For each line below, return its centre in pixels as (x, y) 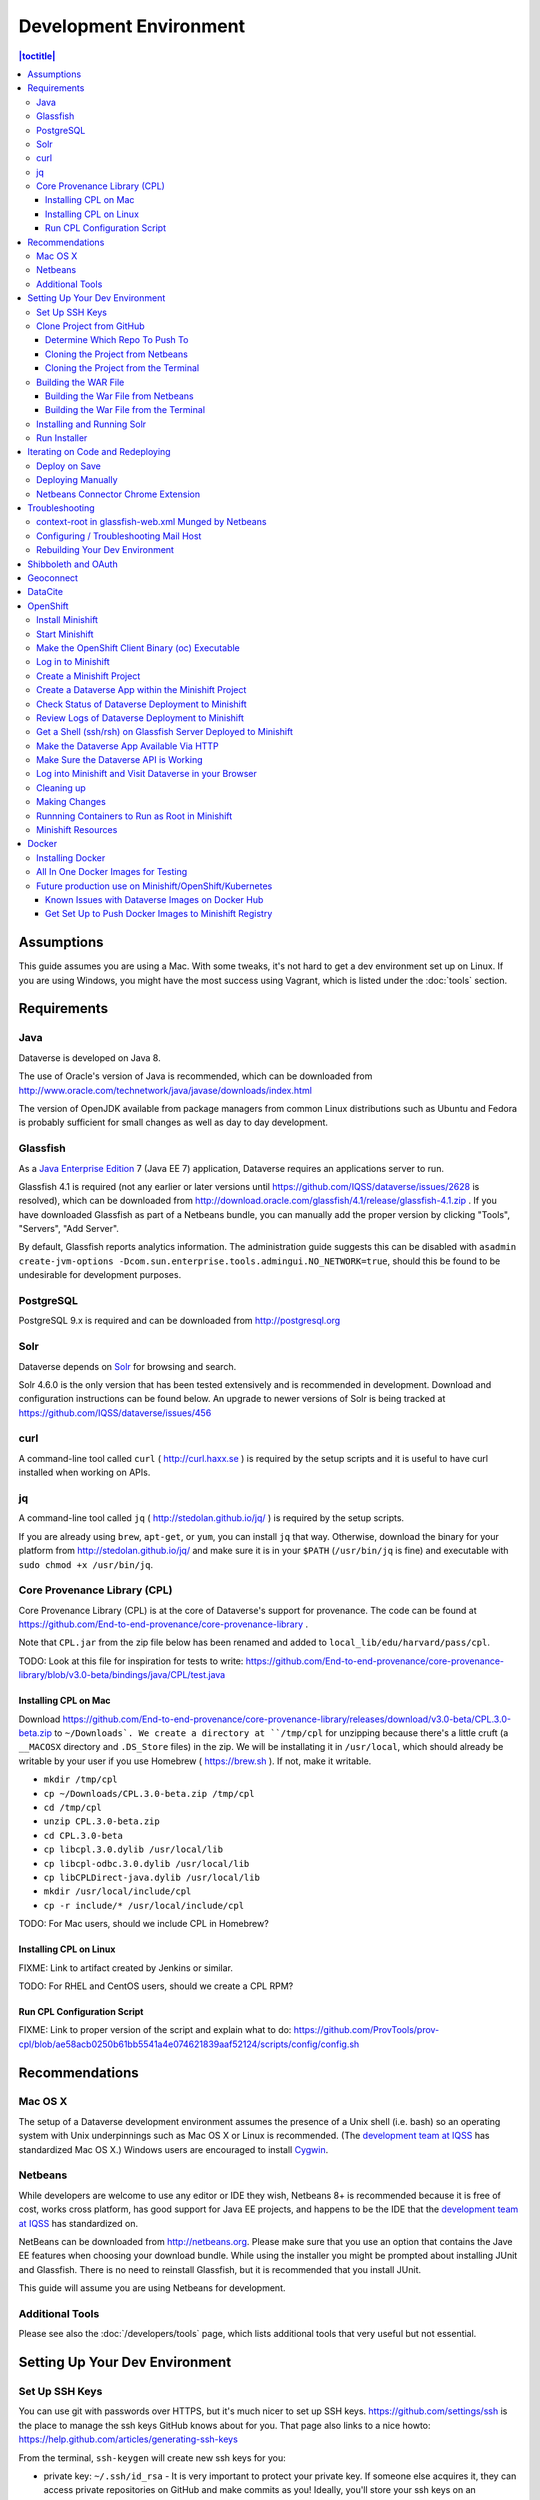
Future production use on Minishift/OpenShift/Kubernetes (154, 886)
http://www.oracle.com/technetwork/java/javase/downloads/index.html (165, 1090)
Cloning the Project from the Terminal (122, 368)
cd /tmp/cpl (72, 1807)
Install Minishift (67, 620)
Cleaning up (61, 787)
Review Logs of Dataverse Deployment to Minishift (140, 717)
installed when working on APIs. (84, 1472)
